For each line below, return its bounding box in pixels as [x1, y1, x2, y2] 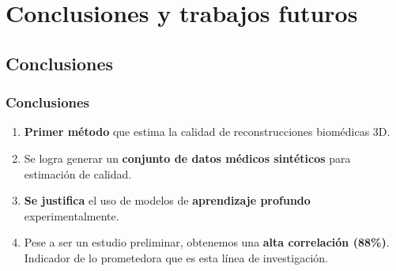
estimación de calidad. [24, 165, 132, 182]
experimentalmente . [24, 207, 119, 224]
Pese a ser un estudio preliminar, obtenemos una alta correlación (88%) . [24, 234, 390, 250]
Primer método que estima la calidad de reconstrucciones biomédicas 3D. [24, 123, 390, 140]
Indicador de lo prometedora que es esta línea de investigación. [24, 249, 328, 265]
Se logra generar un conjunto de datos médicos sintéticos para [24, 149, 351, 166]
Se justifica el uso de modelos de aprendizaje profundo [24, 192, 311, 209]
